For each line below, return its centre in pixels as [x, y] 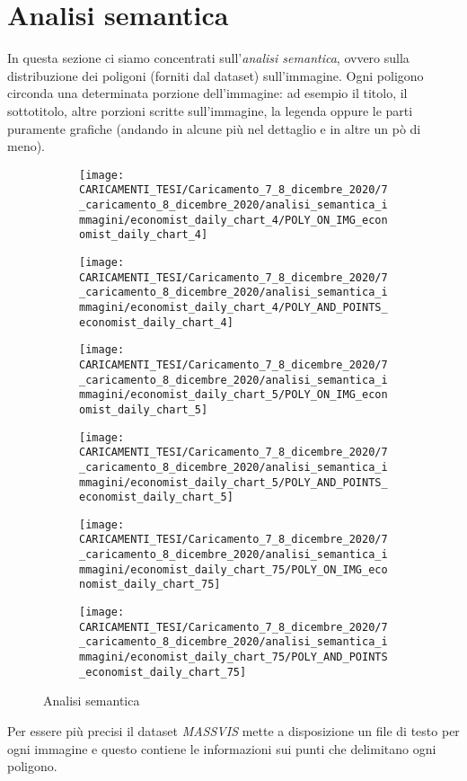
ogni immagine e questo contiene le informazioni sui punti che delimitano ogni [222, 748]
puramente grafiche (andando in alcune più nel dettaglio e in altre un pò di [214, 128]
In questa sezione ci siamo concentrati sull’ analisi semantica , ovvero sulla [208, 58]
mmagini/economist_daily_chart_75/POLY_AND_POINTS [233, 657]
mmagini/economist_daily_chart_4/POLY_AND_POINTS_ [233, 307]
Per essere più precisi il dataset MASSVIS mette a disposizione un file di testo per [233, 730]
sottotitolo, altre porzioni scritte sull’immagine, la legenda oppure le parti [210, 110]
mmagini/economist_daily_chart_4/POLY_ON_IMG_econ [233, 220]
